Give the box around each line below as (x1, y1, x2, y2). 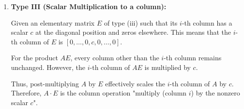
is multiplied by (144, 62, 191, 72)
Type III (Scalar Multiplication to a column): (11, 1, 167, 11)
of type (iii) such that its (104, 17, 178, 27)
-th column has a (182, 17, 232, 27)
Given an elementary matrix (11, 17, 95, 27)
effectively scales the (105, 78, 166, 88)
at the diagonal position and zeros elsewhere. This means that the (35, 27, 231, 37)
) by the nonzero (191, 88, 240, 98)
